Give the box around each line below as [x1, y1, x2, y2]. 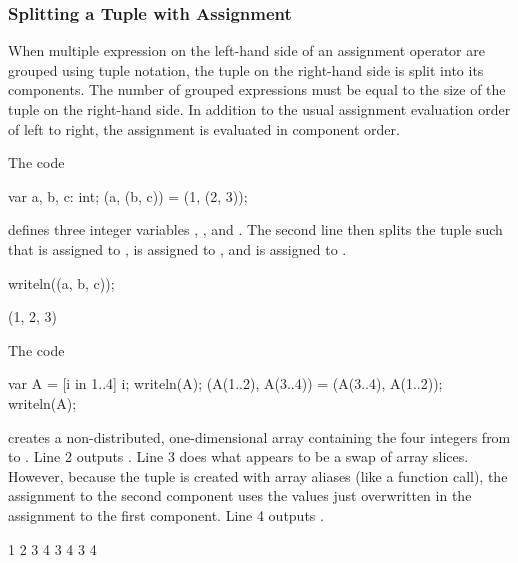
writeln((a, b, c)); [8, 272, 115, 293]
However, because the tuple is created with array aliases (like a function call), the [8, 465, 508, 486]
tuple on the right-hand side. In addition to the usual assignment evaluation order [8, 99, 511, 119]
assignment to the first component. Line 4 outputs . [8, 504, 324, 525]
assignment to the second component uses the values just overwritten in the [8, 485, 472, 506]
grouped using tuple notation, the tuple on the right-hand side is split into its [8, 59, 484, 80]
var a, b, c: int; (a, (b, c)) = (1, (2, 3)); [8, 185, 248, 206]
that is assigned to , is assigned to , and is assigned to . [8, 238, 347, 259]
